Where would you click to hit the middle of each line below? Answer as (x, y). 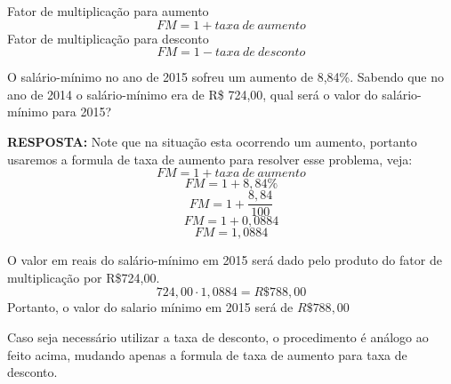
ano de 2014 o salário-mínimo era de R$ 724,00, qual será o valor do (193, 94)
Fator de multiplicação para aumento (108, 11)
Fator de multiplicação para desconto (108, 38)
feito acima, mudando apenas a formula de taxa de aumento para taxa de (207, 354)
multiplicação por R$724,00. (84, 277)
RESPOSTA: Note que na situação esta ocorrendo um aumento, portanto (212, 141)
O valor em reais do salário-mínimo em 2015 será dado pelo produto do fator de (225, 260)
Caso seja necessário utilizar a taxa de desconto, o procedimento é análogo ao (218, 337)
